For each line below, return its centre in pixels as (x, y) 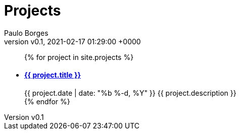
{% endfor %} (47, 101)
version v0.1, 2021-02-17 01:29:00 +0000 (73, 41)
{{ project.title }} (53, 75)
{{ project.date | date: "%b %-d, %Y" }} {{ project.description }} (130, 93)
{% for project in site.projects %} (79, 57)
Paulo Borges (26, 33)
